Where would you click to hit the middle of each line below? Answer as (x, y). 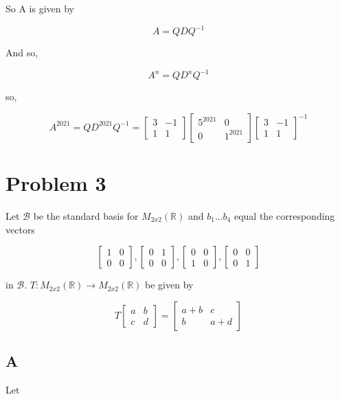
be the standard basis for (86, 215)
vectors (20, 229)
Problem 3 (56, 182)
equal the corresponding (284, 215)
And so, (22, 53)
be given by (169, 285)
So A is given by (40, 8)
